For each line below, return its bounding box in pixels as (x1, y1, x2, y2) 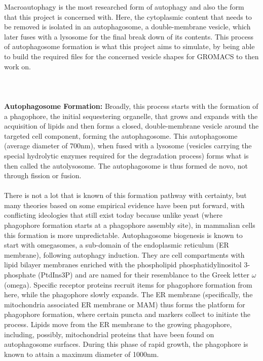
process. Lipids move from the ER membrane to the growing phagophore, (4, 319, 232, 329)
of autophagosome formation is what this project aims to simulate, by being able (4, 41, 255, 52)
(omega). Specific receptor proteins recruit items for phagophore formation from (4, 279, 252, 290)
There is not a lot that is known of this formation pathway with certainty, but (4, 190, 247, 200)
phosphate (4, 269, 36, 280)
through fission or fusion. (4, 170, 82, 181)
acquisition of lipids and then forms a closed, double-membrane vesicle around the (4, 121, 259, 131)
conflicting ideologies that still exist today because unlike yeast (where (4, 210, 222, 220)
